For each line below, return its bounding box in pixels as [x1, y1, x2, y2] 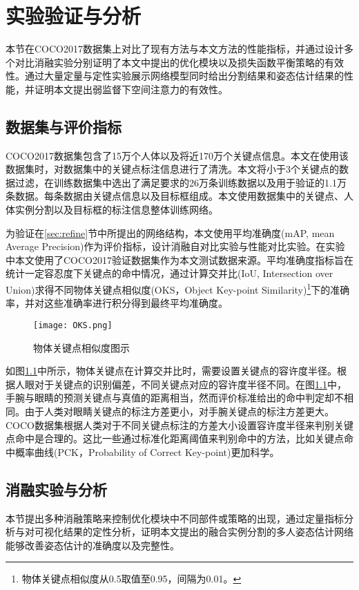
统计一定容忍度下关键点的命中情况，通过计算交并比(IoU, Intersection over [6, 266, 333, 280]
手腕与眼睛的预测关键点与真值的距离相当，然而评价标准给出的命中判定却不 [6, 390, 344, 405]
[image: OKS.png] [33, 320, 113, 330]
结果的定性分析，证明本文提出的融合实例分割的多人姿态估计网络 [63, 524, 353, 539]
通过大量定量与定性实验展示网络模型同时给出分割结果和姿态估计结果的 [24, 68, 344, 83]
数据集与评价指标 [6, 115, 122, 137]
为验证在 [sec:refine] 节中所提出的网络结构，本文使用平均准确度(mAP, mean [6, 225, 335, 240]
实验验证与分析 [6, 1, 142, 30]
